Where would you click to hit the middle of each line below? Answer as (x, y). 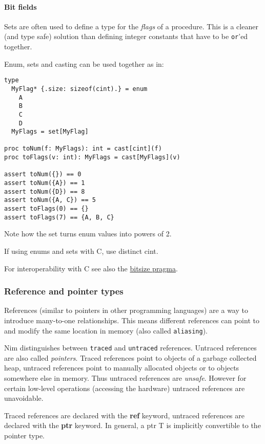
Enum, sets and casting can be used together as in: (84, 63)
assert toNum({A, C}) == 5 (50, 200)
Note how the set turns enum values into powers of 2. (88, 234)
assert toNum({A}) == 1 (45, 183)
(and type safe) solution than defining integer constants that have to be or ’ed (126, 36)
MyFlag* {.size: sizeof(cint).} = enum (79, 89)
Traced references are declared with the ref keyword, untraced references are (124, 415)
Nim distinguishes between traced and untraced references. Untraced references (130, 348)
